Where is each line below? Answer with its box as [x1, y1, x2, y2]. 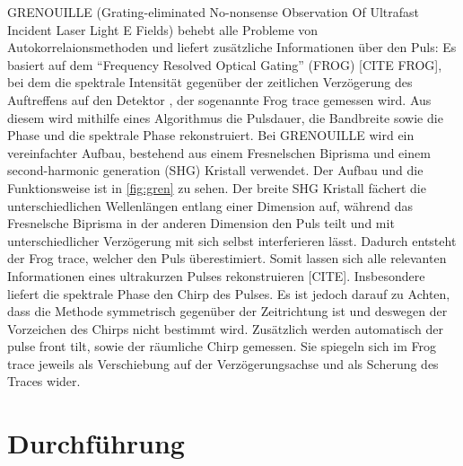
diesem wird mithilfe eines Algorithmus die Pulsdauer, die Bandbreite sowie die [7, 108, 443, 127]
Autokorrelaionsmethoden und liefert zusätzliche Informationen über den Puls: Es [7, 38, 457, 57]
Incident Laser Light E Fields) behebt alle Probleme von [7, 20, 319, 39]
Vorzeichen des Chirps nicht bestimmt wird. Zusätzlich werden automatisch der [7, 319, 443, 338]
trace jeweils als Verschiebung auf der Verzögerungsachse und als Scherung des [7, 354, 439, 373]
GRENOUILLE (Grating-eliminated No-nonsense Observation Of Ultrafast [7, 3, 419, 21]
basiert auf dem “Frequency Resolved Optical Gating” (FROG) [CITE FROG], [7, 55, 442, 74]
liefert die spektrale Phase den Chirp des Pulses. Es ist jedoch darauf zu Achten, [7, 284, 450, 303]
